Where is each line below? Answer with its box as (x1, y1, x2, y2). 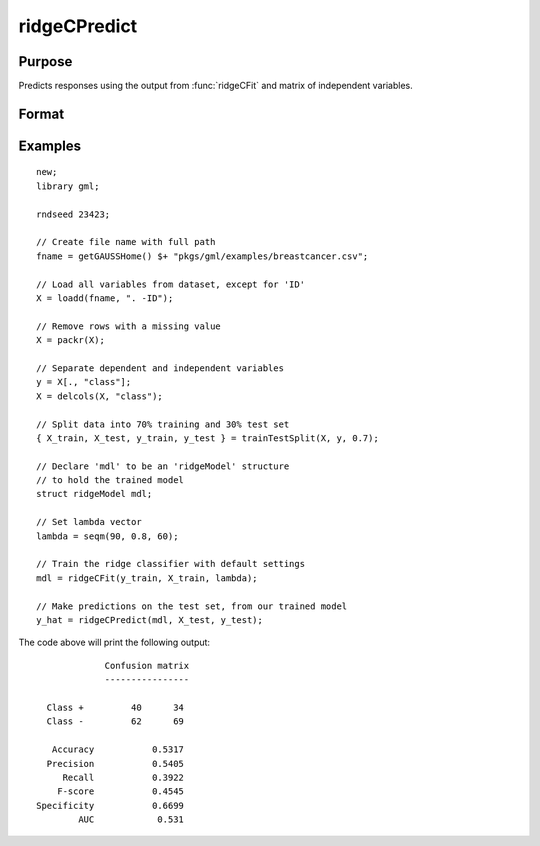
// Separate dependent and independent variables (36, 362, 285, 374)
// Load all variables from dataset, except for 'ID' (36, 278, 305, 290)
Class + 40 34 (46, 701, 185, 713)
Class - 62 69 (46, 716, 185, 727)
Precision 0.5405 (46, 758, 185, 769)
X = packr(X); (36, 335, 105, 346)
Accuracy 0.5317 (51, 744, 185, 755)
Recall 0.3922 (62, 771, 185, 783)
